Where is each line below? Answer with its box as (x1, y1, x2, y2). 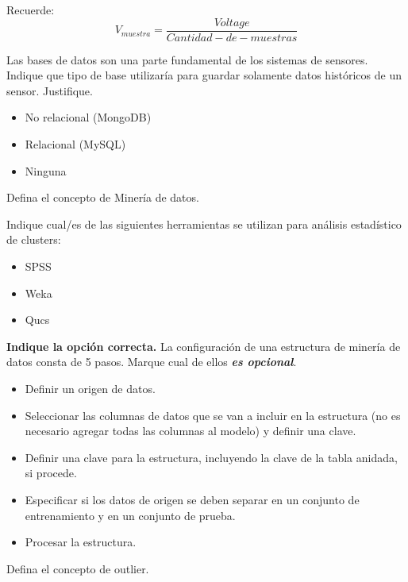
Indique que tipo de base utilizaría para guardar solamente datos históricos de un (6, 67, 402, 83)
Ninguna (25, 162, 67, 179)
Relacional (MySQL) (25, 136, 126, 152)
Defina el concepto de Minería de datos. (6, 189, 199, 206)
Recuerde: (6, 2, 55, 17)
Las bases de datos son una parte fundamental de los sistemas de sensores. (6, 51, 368, 67)
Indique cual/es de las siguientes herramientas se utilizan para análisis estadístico (6, 215, 402, 232)
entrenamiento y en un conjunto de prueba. (25, 507, 236, 523)
